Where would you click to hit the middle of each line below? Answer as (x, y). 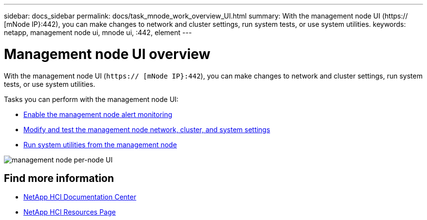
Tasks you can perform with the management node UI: (91, 99)
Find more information (59, 178)
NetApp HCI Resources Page (70, 212)
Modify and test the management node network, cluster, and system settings (147, 129)
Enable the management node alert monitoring (98, 114)
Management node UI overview (107, 54)
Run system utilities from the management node (100, 144)
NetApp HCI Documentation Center (80, 197)
